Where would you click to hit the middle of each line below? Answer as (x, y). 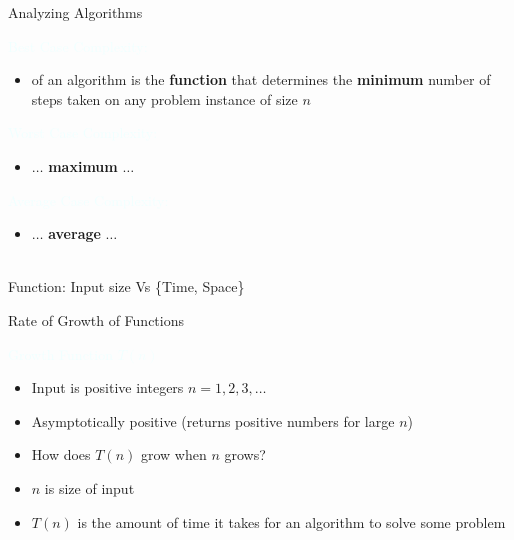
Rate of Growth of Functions (96, 319)
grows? (245, 454)
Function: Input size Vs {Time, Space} (126, 286)
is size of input (89, 487)
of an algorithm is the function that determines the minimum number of (261, 79)
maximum (83, 165)
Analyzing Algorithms (75, 12)
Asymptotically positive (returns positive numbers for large (213, 420)
